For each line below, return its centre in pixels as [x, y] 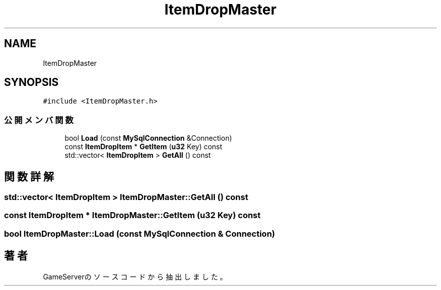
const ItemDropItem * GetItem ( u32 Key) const [143, 147]
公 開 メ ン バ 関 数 [39, 120]
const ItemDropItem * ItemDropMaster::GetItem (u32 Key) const [132, 215]
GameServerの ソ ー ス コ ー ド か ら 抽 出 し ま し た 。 [135, 276]
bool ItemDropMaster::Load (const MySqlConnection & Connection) [140, 233]
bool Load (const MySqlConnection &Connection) [148, 138]
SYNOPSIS [31, 82]
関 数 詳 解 [29, 176]
